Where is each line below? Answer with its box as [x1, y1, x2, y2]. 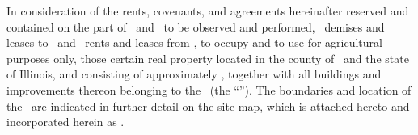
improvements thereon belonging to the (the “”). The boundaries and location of [6, 81, 412, 98]
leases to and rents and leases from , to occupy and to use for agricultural [6, 34, 382, 51]
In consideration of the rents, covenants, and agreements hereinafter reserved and [6, 2, 409, 19]
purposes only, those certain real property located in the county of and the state [6, 49, 409, 66]
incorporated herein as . [6, 113, 125, 130]
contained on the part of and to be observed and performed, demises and [6, 18, 385, 35]
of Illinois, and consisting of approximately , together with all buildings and [6, 65, 382, 82]
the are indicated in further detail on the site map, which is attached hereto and [6, 97, 410, 114]
